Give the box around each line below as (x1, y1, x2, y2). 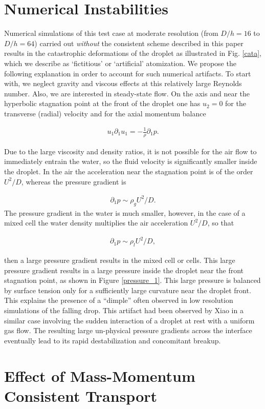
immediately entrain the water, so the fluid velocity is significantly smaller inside (4, 156, 257, 167)
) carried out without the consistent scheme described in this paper (34, 37, 244, 48)
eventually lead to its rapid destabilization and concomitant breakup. (4, 335, 221, 345)
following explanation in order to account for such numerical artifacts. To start (4, 68, 251, 78)
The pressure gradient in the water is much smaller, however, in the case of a (4, 207, 246, 218)
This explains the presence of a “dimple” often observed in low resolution (4, 295, 233, 305)
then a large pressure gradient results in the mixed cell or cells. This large (4, 255, 235, 265)
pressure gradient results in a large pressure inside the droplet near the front (4, 264, 244, 275)
